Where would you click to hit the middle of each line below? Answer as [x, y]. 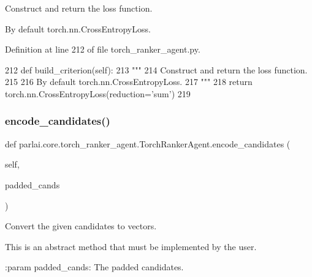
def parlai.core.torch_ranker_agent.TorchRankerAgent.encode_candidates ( [148, 143]
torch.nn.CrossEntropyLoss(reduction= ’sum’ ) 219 [98, 93]
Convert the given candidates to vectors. [81, 226]
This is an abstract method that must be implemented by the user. [131, 246]
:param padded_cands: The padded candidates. [94, 267]
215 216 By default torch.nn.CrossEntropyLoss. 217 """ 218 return [129, 82]
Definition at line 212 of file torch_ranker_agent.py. [103, 49]
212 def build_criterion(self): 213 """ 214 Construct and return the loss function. [156, 69]
